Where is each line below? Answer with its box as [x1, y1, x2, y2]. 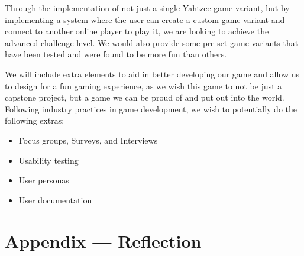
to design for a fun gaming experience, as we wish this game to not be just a [5, 79, 282, 92]
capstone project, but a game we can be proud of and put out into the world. [5, 91, 284, 103]
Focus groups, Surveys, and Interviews [18, 134, 158, 146]
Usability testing [18, 154, 79, 166]
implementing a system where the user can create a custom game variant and [5, 13, 285, 25]
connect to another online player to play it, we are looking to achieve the [5, 25, 269, 37]
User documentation [18, 193, 92, 206]
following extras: [5, 114, 64, 127]
